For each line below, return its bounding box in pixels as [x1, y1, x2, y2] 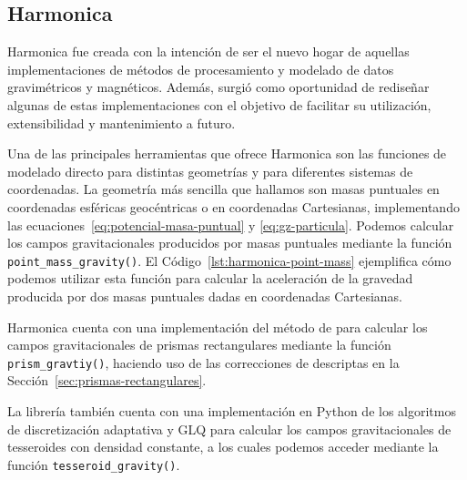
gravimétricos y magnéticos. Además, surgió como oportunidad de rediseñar [7, 77, 430, 97]
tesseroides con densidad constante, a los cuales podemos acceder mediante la [7, 437, 439, 456]
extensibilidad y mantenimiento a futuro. [7, 113, 236, 132]
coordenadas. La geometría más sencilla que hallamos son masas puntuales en [7, 179, 440, 199]
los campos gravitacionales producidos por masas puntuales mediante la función [7, 233, 452, 252]
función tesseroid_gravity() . [7, 454, 180, 474]
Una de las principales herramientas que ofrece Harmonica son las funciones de [7, 144, 447, 163]
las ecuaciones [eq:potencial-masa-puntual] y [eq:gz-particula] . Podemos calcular [7, 215, 454, 234]
